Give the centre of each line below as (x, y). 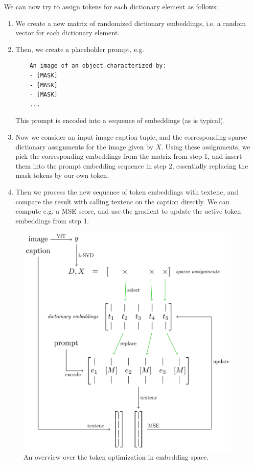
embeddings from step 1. (52, 220)
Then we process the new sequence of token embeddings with (107, 191)
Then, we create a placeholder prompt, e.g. (80, 49)
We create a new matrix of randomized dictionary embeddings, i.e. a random (131, 23)
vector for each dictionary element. (68, 33)
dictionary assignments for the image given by (84, 146)
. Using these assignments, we (206, 146)
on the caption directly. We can (182, 201)
